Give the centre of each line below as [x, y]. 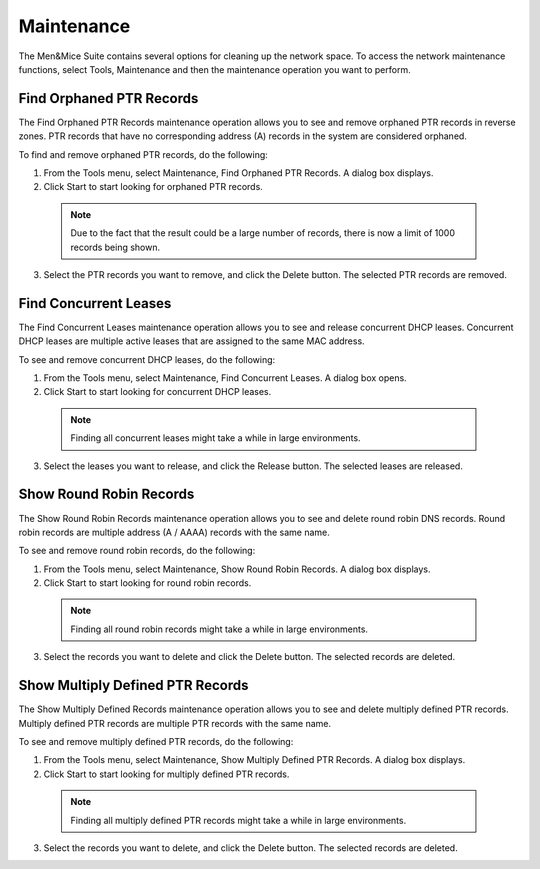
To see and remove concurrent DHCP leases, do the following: [147, 359]
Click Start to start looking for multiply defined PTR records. [166, 774]
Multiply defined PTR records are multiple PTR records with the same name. [175, 723]
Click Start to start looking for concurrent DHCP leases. [157, 392]
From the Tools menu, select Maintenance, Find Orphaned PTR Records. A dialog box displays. [238, 173]
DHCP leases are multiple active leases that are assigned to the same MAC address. [191, 341]
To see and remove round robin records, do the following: [137, 551]
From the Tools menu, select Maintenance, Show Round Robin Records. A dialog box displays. [237, 569]
